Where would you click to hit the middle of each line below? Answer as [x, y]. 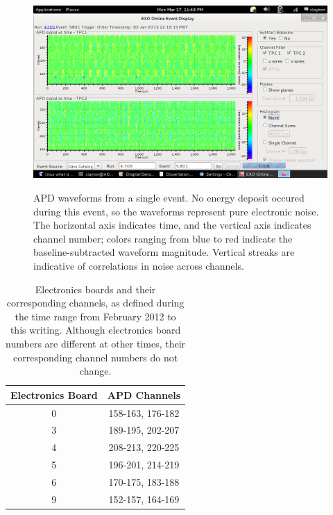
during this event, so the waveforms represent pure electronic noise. [176, 211]
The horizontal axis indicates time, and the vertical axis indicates [172, 225]
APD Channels [144, 394]
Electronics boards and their [95, 289]
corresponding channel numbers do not [95, 357]
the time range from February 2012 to [95, 316]
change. [95, 371]
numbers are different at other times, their [96, 343]
